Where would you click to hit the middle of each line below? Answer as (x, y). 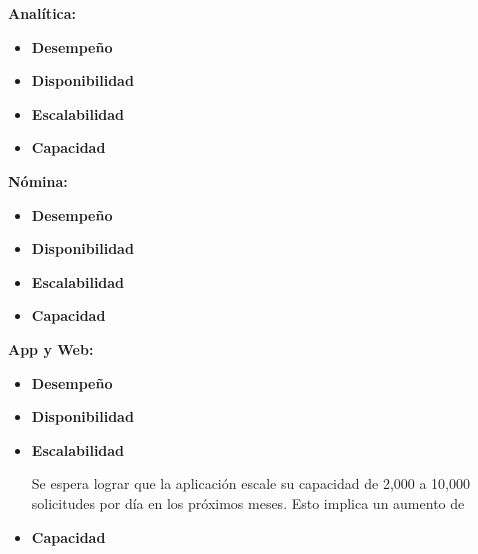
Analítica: (42, 13)
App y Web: (51, 348)
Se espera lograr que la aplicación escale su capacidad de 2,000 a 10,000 (250, 483)
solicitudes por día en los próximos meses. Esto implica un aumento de (248, 502)
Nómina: (38, 180)
